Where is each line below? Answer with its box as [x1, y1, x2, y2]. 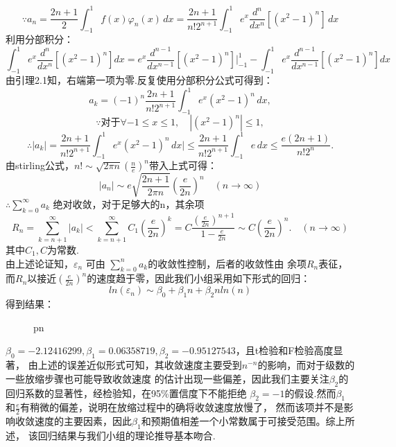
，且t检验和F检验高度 [235, 343, 334, 358]
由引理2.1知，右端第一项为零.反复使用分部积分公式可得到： [6, 73, 273, 87]
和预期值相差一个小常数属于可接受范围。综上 [141, 414, 345, 428]
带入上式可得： [149, 158, 218, 173]
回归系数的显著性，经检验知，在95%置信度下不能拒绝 [6, 385, 247, 400]
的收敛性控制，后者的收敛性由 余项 [148, 256, 307, 270]
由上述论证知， [6, 256, 74, 270]
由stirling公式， [6, 158, 74, 173]
